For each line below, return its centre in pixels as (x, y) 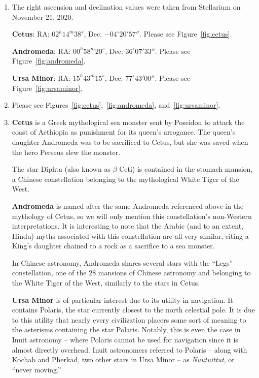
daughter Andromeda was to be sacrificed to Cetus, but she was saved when (130, 141)
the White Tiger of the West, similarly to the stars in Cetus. (106, 283)
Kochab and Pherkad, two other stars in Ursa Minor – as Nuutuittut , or (123, 359)
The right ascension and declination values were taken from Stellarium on (126, 7)
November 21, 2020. (43, 17)
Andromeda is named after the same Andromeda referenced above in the (128, 206)
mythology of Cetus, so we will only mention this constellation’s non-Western (132, 216)
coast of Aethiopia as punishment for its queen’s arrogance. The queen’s (124, 132)
